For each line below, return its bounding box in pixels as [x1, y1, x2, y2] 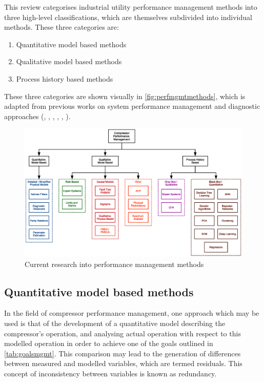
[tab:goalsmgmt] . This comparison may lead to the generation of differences [4, 348, 241, 358]
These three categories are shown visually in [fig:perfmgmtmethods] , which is [4, 90, 246, 101]
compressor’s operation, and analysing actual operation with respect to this [4, 328, 241, 338]
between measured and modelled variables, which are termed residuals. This [4, 358, 242, 369]
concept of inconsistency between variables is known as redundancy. [4, 368, 217, 378]
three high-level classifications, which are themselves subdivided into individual [4, 11, 252, 22]
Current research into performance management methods [25, 258, 204, 269]
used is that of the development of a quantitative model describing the [4, 318, 226, 328]
